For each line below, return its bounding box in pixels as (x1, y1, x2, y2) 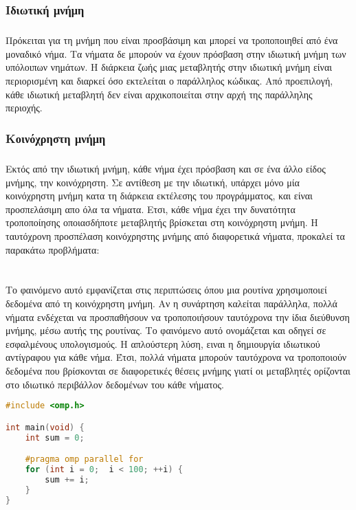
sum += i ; (45, 474, 89, 485)
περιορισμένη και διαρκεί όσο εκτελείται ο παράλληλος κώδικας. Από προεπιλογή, (5, 74, 333, 87)
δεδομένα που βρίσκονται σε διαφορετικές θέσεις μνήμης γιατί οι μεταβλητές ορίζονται (5, 363, 351, 377)
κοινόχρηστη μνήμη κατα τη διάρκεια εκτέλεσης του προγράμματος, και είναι (5, 188, 313, 203)
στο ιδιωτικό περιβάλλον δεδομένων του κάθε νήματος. (5, 377, 224, 391)
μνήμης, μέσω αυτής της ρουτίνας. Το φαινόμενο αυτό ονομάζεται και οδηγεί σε (5, 323, 326, 337)
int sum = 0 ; (25, 432, 85, 443)
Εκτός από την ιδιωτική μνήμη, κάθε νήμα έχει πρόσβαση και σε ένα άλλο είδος (5, 162, 326, 175)
